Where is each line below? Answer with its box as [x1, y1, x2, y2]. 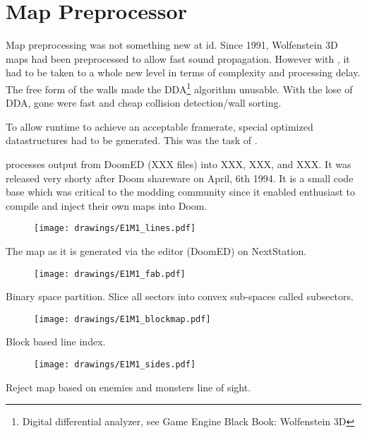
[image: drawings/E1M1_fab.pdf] [34, 268, 186, 279]
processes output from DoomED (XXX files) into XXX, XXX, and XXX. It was [6, 156, 351, 171]
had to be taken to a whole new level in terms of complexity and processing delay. [6, 65, 361, 80]
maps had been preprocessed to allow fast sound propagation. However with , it [6, 51, 350, 66]
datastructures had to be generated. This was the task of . [6, 133, 258, 148]
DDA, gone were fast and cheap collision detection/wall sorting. [6, 95, 282, 110]
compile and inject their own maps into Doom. [6, 198, 207, 213]
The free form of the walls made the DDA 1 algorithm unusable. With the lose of [6, 79, 353, 96]
